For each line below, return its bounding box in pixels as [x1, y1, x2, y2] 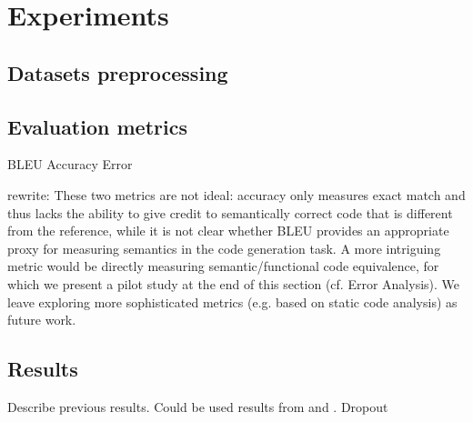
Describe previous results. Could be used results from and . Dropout [7, 397, 388, 416]
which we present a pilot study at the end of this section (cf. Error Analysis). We [7, 274, 460, 293]
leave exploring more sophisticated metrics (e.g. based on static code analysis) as [7, 292, 458, 311]
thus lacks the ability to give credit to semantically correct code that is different [7, 203, 453, 222]
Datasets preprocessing [7, 58, 228, 86]
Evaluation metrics [7, 112, 187, 140]
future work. [7, 310, 76, 329]
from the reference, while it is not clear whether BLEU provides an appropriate [7, 221, 449, 240]
